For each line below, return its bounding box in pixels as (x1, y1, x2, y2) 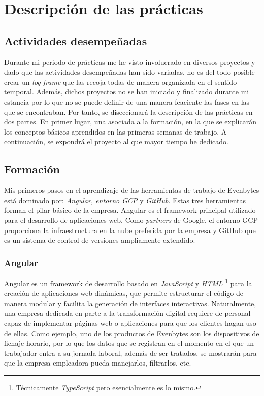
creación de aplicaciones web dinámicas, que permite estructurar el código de (4, 288, 243, 299)
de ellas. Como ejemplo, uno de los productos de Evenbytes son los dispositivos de (4, 327, 259, 338)
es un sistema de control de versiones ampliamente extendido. (4, 235, 195, 245)
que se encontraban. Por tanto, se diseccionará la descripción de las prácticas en (4, 106, 253, 117)
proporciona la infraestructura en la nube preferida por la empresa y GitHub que (4, 224, 256, 235)
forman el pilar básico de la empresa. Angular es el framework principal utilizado (4, 205, 256, 215)
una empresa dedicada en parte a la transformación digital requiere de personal (4, 308, 251, 318)
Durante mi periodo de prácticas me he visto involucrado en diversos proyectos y (4, 56, 255, 67)
